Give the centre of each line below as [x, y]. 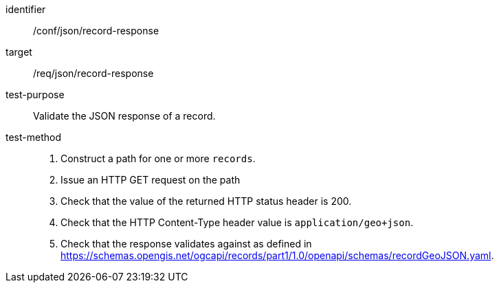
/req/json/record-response [93, 73]
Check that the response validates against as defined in [186, 244]
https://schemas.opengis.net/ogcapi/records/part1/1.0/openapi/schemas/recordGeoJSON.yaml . [277, 255]
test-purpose [35, 95]
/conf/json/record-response [96, 31]
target [19, 52]
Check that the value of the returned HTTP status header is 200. [206, 201]
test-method [33, 137]
